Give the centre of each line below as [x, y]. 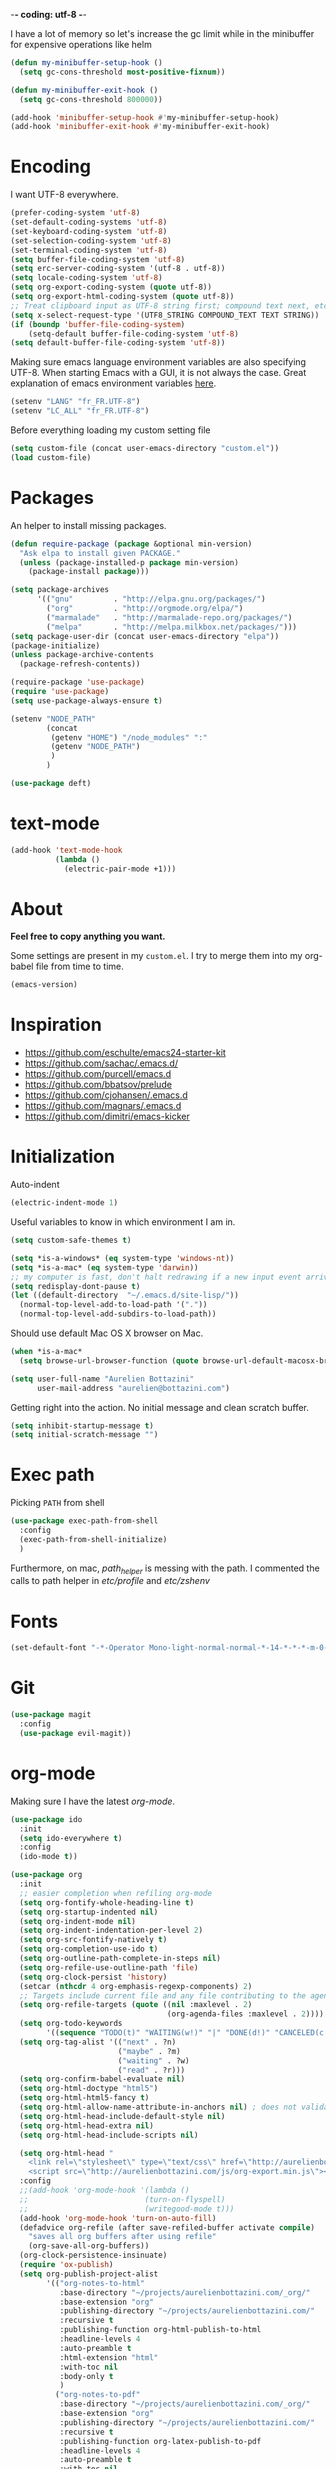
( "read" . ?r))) [151, 2070]
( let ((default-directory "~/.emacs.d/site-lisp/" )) [125, 1295]
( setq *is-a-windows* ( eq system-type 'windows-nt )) [122, 1258]
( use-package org [46, 1875]
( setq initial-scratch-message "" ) [84, 1435]
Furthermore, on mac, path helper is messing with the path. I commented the [165, 1569]
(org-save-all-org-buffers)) [89, 2246]
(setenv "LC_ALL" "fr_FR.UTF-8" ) [80, 411]
